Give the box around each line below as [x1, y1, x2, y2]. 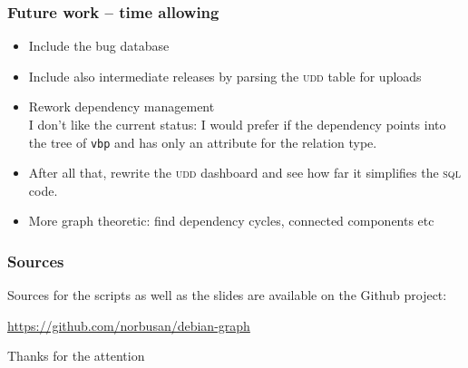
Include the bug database [28, 36, 170, 55]
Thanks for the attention [7, 346, 145, 365]
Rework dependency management [28, 97, 215, 116]
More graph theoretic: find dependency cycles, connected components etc [28, 211, 434, 230]
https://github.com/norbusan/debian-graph [7, 315, 250, 334]
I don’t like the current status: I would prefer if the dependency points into [28, 115, 446, 133]
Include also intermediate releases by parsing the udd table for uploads [28, 66, 422, 85]
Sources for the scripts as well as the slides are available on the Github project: [7, 286, 447, 305]
